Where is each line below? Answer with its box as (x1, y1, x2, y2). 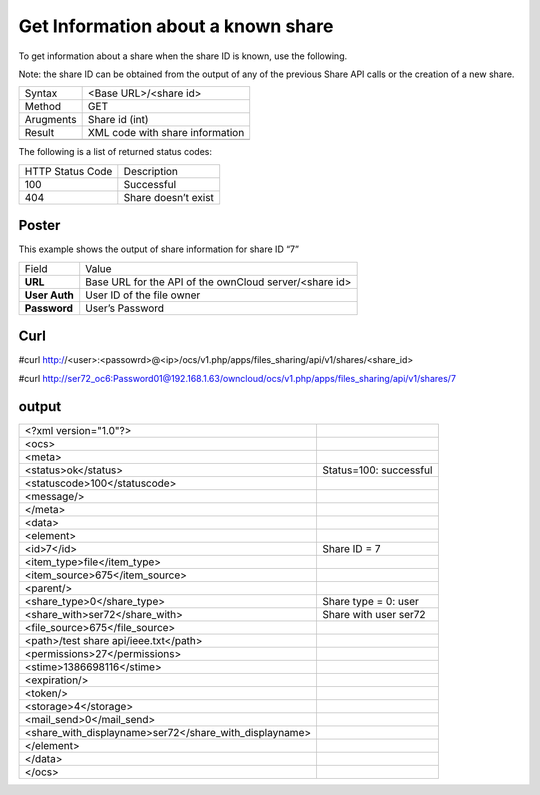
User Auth (24, 288, 75, 302)
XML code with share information (87, 126, 245, 140)
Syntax (24, 86, 58, 100)
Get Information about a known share (18, 15, 334, 37)
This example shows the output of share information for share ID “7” (18, 243, 300, 255)
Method (24, 100, 62, 114)
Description (123, 164, 179, 178)
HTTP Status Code (24, 164, 113, 178)
